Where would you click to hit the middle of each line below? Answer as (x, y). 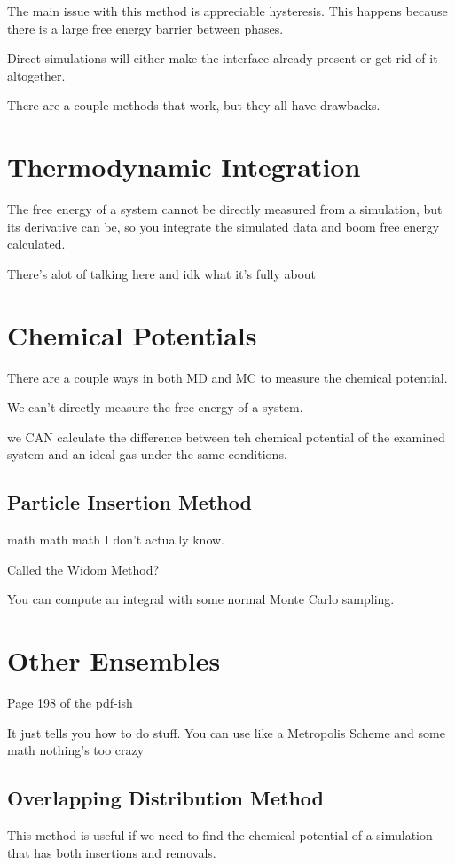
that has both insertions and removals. (112, 852)
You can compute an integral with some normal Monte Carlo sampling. (201, 599)
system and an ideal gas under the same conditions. (147, 454)
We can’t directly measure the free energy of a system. (155, 407)
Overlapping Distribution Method (165, 798)
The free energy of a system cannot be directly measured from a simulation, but (225, 209)
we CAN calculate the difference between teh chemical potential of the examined (226, 436)
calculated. (36, 244)
